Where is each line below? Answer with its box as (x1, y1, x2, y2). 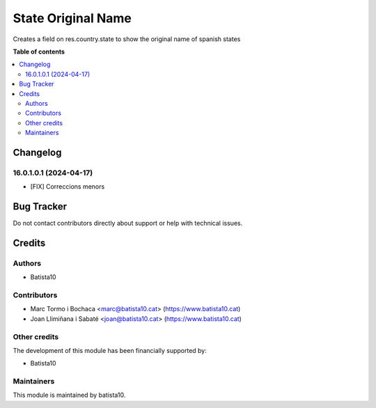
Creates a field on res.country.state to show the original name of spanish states (13, 35, 241, 43)
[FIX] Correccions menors (30, 182, 105, 191)
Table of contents (13, 47, 65, 56)
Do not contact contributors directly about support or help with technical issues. (13, 219, 243, 228)
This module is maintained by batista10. (13, 391, 126, 400)
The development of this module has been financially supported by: (13, 346, 207, 354)
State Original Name (13, 10, 132, 26)
